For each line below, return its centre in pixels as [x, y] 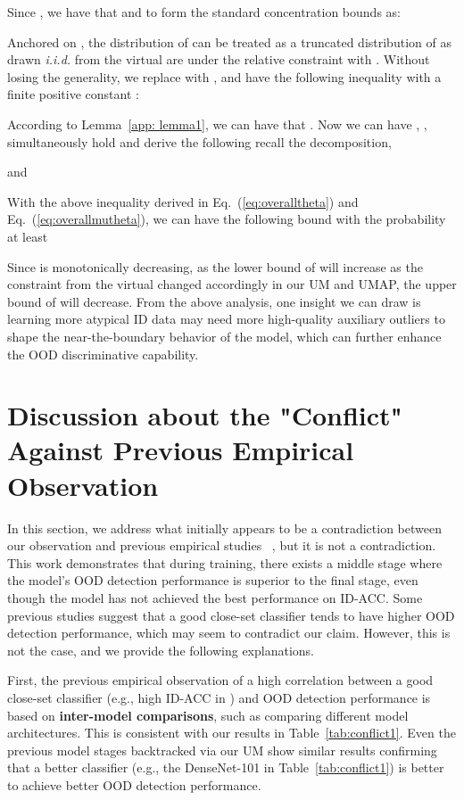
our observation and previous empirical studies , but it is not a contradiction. [222, 545]
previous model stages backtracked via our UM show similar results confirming [222, 750]
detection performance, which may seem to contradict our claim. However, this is [229, 633]
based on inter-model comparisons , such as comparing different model [208, 715]
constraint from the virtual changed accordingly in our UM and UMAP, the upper [232, 284]
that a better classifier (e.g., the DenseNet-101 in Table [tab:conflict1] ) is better [226, 767]
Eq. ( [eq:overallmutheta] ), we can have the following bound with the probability [227, 219]
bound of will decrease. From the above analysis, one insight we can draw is [214, 301]
